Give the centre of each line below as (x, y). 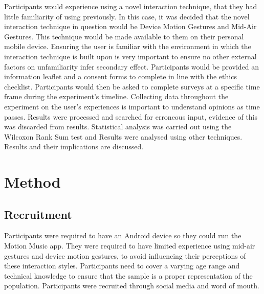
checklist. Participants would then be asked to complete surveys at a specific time (132, 86)
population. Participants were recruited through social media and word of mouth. (132, 286)
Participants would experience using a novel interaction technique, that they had (131, 6)
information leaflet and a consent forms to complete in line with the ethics (120, 76)
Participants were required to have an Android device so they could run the (123, 235)
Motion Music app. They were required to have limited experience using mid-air (130, 246)
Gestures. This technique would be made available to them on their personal (124, 36)
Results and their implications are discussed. (74, 146)
